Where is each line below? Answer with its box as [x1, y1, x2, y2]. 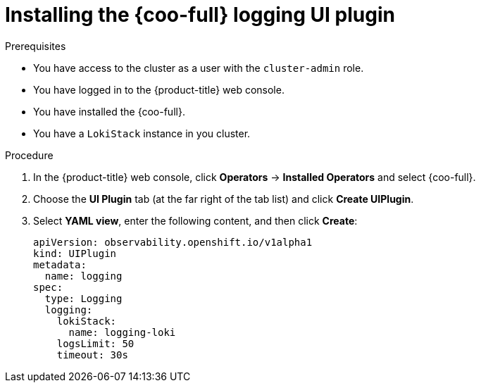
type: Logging [44, 292, 123, 304]
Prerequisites [5, 39, 66, 52]
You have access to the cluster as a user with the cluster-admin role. [33, 61, 364, 74]
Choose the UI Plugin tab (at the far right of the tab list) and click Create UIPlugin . [33, 192, 414, 205]
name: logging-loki [68, 326, 176, 338]
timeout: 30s [56, 349, 128, 361]
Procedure [5, 149, 54, 161]
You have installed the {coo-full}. [33, 105, 185, 118]
